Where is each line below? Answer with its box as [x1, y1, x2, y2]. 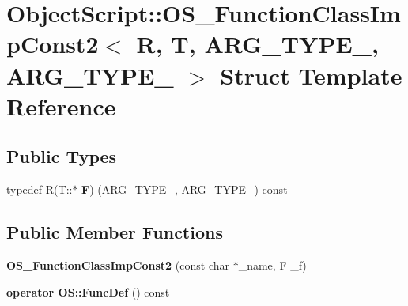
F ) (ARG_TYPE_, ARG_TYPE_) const [81, 181, 288, 198]
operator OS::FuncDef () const [6, 283, 170, 300]
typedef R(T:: [6, 181, 73, 198]
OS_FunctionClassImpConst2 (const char [6, 256, 229, 273]
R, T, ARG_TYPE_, [136, 28, 379, 60]
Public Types [6, 144, 117, 168]
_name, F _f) [238, 256, 307, 273]
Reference [6, 89, 116, 122]
